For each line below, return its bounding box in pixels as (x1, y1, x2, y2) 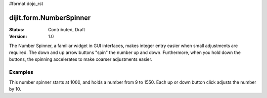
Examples (9, 69, 34, 76)
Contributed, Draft (48, 26, 85, 32)
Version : (9, 34, 27, 40)
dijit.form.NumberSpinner (9, 13, 91, 22)
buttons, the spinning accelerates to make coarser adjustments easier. (9, 56, 153, 62)
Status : (9, 26, 25, 32)
